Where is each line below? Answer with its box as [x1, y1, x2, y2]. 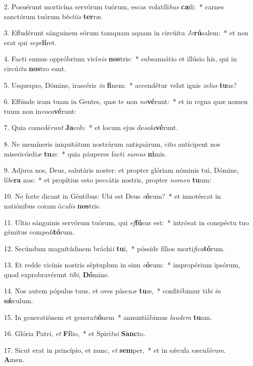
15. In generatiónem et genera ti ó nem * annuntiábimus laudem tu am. [4, 312, 212, 322]
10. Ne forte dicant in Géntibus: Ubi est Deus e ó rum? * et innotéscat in [4, 191, 221, 201]
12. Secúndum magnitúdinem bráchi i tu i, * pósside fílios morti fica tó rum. [4, 243, 225, 253]
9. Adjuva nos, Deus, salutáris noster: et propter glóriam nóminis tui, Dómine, [4, 165, 239, 175]
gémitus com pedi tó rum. [4, 227, 75, 237]
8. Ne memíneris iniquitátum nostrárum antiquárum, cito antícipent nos [4, 138, 221, 149]
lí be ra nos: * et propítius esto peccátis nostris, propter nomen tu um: [4, 174, 211, 184]
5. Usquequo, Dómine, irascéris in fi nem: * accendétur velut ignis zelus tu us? [4, 79, 237, 90]
